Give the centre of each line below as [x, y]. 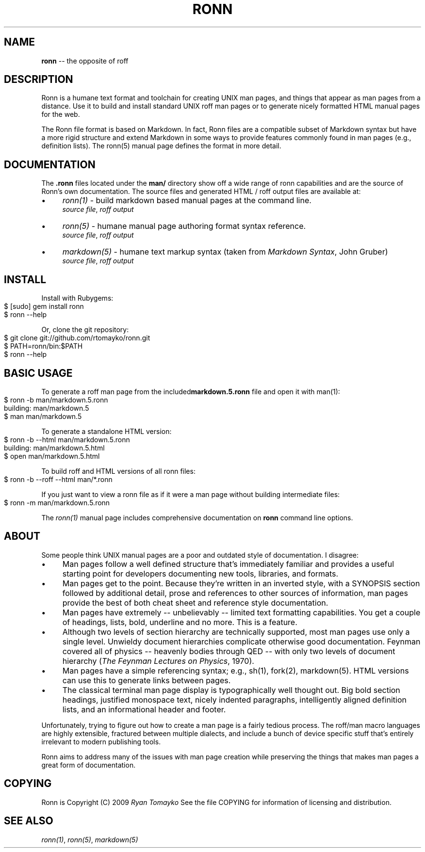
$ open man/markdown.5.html [52, 456]
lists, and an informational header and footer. [144, 709]
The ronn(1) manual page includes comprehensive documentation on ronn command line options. [197, 517]
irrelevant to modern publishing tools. [101, 741]
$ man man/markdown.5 [43, 416]
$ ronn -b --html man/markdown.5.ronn [67, 439]
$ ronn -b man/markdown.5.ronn [56, 400]
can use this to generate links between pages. [147, 680]
